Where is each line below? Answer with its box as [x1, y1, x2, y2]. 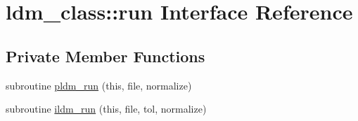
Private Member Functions [6, 45, 205, 66]
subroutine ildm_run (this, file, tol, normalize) [6, 101, 207, 116]
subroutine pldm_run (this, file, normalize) [6, 78, 192, 92]
